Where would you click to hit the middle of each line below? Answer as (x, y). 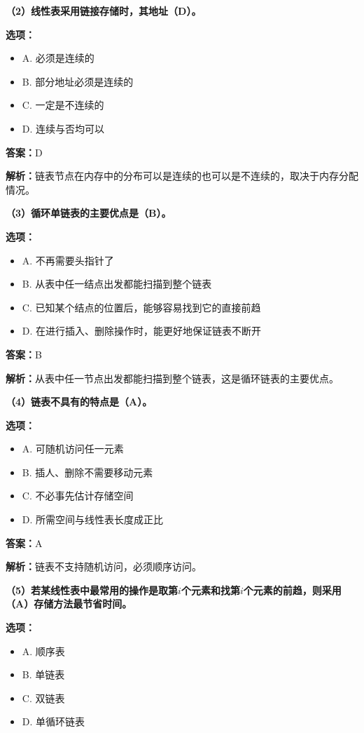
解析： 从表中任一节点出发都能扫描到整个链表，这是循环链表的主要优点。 (172, 378)
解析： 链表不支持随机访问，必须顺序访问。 (104, 566)
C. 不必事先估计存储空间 (78, 496)
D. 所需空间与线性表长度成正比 (93, 519)
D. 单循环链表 (54, 721)
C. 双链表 (43, 698)
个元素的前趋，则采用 (292, 590)
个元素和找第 (210, 590)
